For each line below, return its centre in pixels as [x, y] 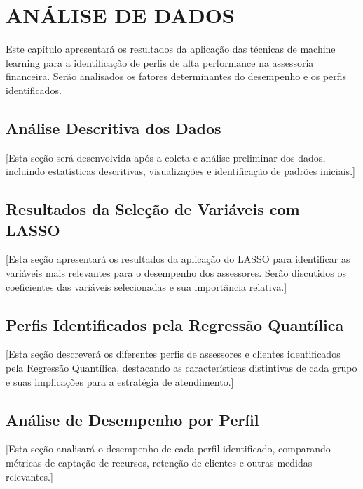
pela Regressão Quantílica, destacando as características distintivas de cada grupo [181, 368]
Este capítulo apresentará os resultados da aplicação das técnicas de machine [171, 49]
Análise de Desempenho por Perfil [132, 419]
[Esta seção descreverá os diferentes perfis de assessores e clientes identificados [173, 354]
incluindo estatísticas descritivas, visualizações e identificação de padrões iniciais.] [180, 171]
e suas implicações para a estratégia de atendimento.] [120, 381]
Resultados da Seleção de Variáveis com [153, 209]
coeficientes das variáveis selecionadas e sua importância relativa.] [146, 286]
